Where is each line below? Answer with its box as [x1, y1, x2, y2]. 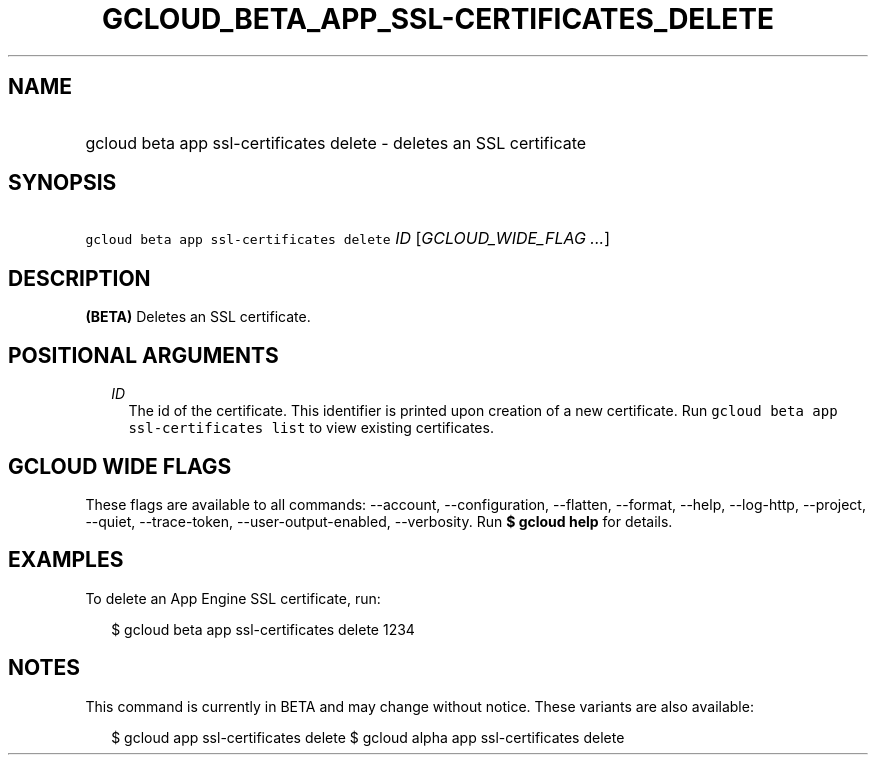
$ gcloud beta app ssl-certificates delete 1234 [111, 620, 415, 638]
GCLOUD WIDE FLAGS [8, 453, 232, 479]
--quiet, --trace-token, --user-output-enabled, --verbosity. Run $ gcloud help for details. [85, 512, 673, 530]
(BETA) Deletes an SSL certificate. [85, 308, 311, 326]
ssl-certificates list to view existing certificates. [128, 419, 494, 437]
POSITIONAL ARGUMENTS [8, 342, 279, 368]
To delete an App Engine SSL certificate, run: [85, 589, 381, 607]
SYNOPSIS [8, 170, 117, 196]
